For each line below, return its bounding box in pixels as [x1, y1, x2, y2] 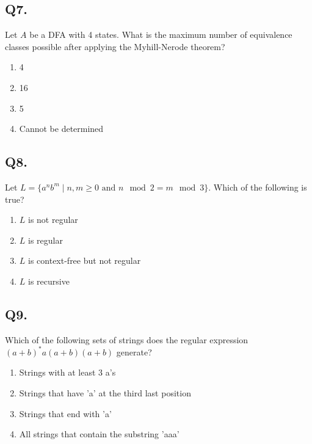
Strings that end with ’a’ [19, 407, 112, 420]
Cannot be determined [19, 122, 104, 135]
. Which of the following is [208, 180, 307, 193]
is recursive [28, 274, 70, 287]
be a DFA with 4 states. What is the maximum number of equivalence [29, 28, 292, 41]
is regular [28, 233, 63, 246]
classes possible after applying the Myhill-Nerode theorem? [5, 40, 225, 53]
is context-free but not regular [28, 254, 141, 267]
